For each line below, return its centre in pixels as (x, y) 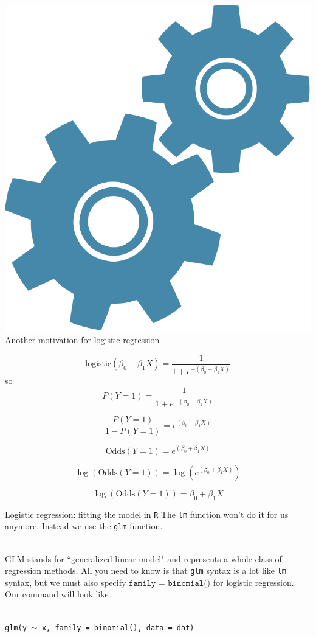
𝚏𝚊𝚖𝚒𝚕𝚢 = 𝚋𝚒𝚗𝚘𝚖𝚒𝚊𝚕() (170, 583)
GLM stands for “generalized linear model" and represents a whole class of (143, 558)
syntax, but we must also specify (66, 582)
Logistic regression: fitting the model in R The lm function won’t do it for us (147, 514)
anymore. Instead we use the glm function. (84, 526)
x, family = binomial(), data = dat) (118, 628)
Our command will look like (57, 594)
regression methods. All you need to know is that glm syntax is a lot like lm (146, 570)
